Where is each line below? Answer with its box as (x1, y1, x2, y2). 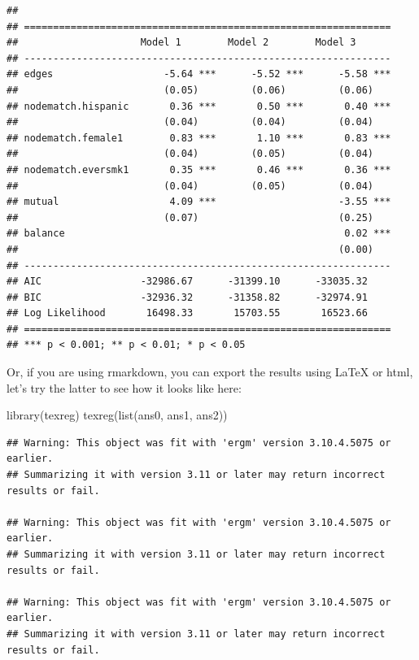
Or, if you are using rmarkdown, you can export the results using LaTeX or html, (7, 363, 413, 380)
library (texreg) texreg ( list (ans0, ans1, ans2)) (7, 406, 228, 423)
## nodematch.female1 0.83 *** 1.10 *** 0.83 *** (7, 132, 391, 144)
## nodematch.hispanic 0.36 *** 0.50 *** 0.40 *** (7, 100, 391, 112)
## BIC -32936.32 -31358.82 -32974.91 (7, 291, 368, 303)
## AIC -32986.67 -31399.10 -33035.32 (7, 276, 368, 288)
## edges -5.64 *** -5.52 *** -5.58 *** (7, 68, 391, 80)
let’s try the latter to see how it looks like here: (7, 379, 242, 396)
